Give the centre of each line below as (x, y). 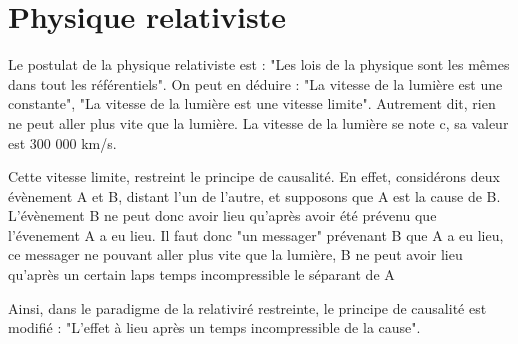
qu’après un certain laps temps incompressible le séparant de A (201, 274)
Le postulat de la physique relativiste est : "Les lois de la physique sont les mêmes (259, 64)
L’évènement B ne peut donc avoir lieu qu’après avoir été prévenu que (222, 215)
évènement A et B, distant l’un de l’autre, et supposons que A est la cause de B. (254, 195)
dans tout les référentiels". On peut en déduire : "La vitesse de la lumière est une (255, 83)
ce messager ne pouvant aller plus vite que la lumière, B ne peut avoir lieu (235, 254)
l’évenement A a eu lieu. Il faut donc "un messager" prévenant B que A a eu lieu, (256, 234)
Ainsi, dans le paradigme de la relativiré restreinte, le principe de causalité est (247, 307)
